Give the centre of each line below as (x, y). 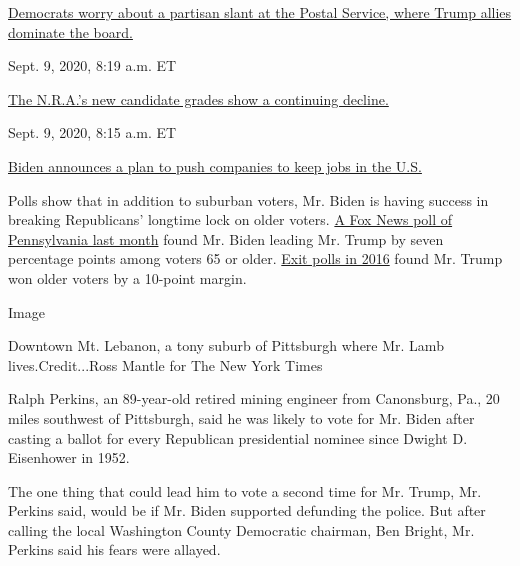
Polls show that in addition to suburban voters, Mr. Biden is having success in (248, 199)
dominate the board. (70, 31)
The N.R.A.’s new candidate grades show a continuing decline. (198, 98)
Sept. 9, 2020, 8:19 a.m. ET (92, 65)
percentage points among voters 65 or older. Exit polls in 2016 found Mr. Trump (255, 258)
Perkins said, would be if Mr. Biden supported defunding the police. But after (247, 510)
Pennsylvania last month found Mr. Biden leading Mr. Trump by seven (226, 238)
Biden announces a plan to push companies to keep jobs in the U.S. (215, 165)
